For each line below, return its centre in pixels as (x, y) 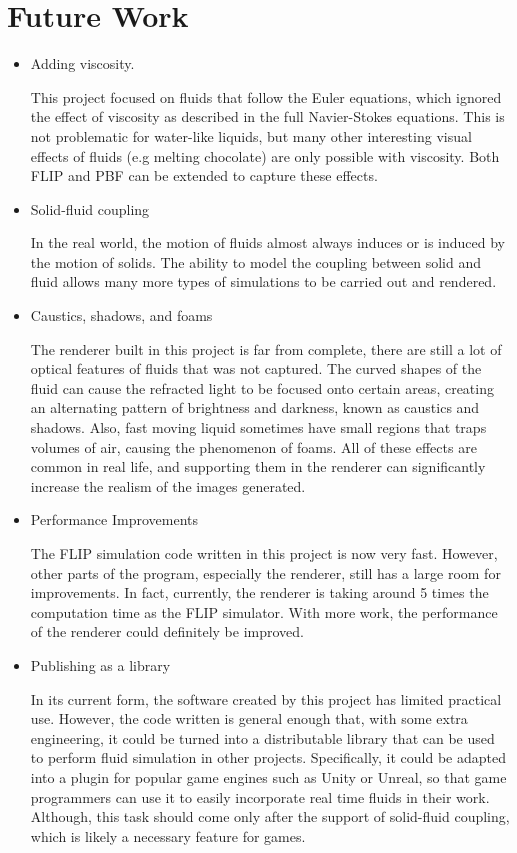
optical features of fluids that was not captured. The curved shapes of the (256, 368)
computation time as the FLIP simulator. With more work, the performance (264, 611)
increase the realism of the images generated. (168, 485)
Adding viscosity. (82, 63)
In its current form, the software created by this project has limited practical (266, 698)
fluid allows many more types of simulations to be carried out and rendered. (263, 281)
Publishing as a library (100, 664)
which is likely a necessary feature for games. (168, 835)
